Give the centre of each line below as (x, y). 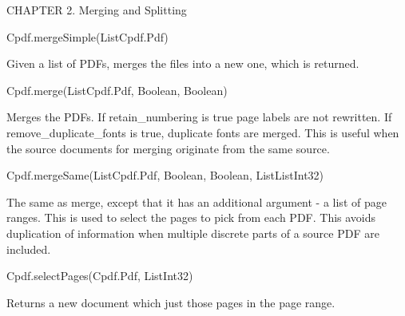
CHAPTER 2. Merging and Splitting (97, 10)
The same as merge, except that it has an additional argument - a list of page (197, 201)
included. (29, 249)
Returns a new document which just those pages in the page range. (171, 302)
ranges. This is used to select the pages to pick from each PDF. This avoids (191, 217)
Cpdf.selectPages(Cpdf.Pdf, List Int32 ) (100, 276)
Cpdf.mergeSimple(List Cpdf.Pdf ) (87, 36)
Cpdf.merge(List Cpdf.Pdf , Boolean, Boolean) (117, 90)
